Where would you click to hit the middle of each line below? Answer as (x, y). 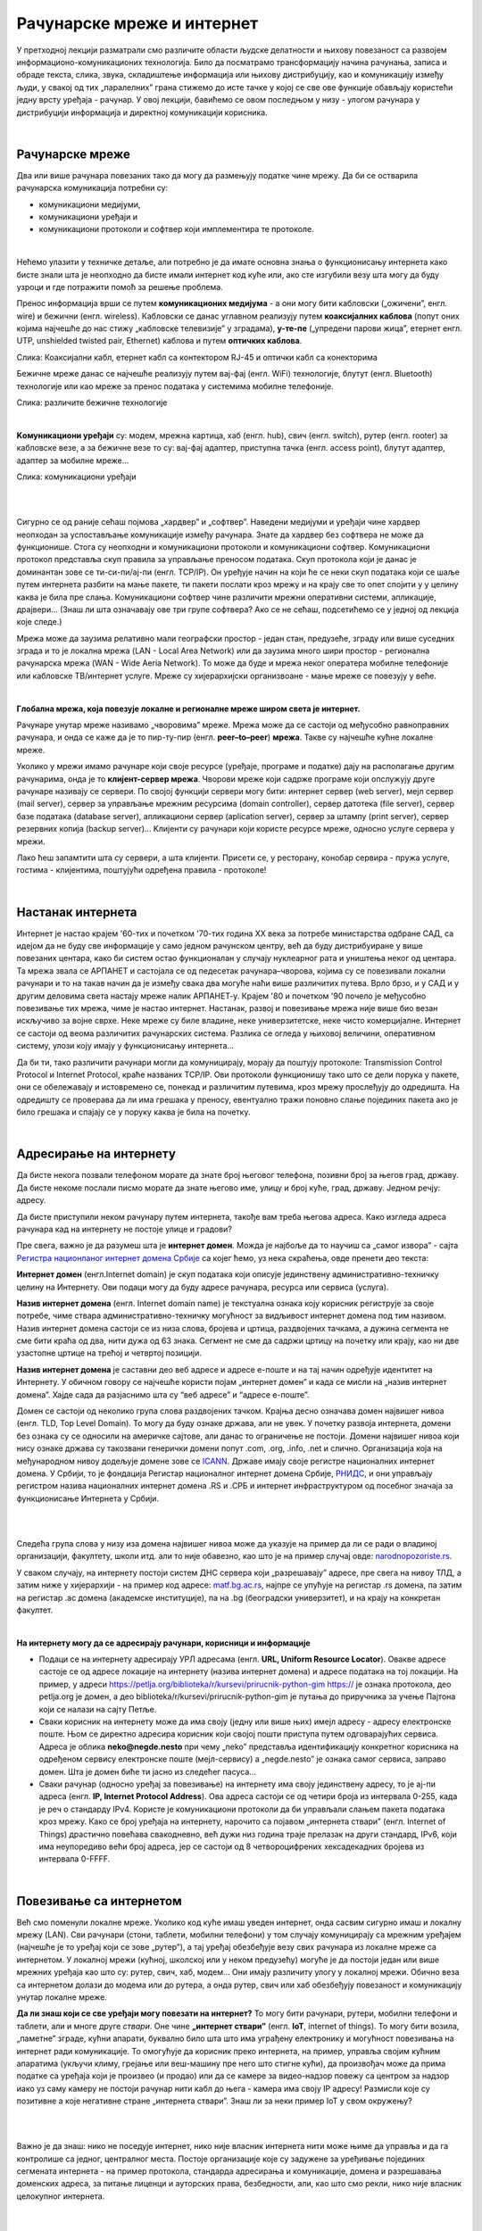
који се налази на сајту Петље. (98, 1709)
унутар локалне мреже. (62, 1997)
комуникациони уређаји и (88, 216)
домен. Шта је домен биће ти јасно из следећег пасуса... (147, 1771)
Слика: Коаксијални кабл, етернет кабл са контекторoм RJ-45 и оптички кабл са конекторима (197, 357)
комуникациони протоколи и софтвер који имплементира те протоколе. (176, 229)
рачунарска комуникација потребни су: (92, 188)
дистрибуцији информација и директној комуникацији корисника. (142, 112)
